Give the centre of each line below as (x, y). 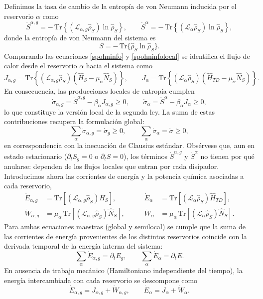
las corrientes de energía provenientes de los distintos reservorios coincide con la (126, 236)
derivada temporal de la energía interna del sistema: (83, 246)
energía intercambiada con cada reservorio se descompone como (101, 280)
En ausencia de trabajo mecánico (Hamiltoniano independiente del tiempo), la (123, 270)
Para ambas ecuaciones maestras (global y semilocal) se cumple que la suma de (125, 226)
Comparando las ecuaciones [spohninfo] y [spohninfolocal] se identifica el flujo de (127, 56)
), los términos (146, 156)
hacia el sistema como (119, 66)
